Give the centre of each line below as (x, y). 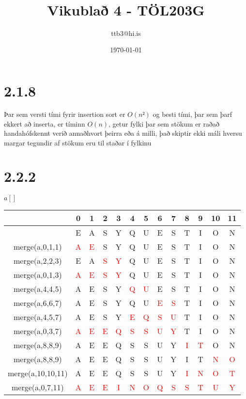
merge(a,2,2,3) (38, 260)
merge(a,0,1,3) (38, 274)
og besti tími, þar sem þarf (192, 114)
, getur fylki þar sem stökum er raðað (164, 123)
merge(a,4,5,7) (38, 317)
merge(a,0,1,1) (38, 246)
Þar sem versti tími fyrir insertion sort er (65, 114)
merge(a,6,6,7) (38, 303)
